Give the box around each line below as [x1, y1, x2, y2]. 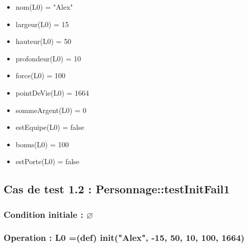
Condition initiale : [4, 208, 83, 220]
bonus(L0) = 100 [15, 139, 69, 149]
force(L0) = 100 [15, 70, 65, 81]
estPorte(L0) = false [15, 156, 80, 167]
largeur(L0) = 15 [15, 18, 69, 29]
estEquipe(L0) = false [15, 122, 84, 132]
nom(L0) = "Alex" [15, 2, 73, 12]
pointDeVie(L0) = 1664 [15, 87, 89, 98]
